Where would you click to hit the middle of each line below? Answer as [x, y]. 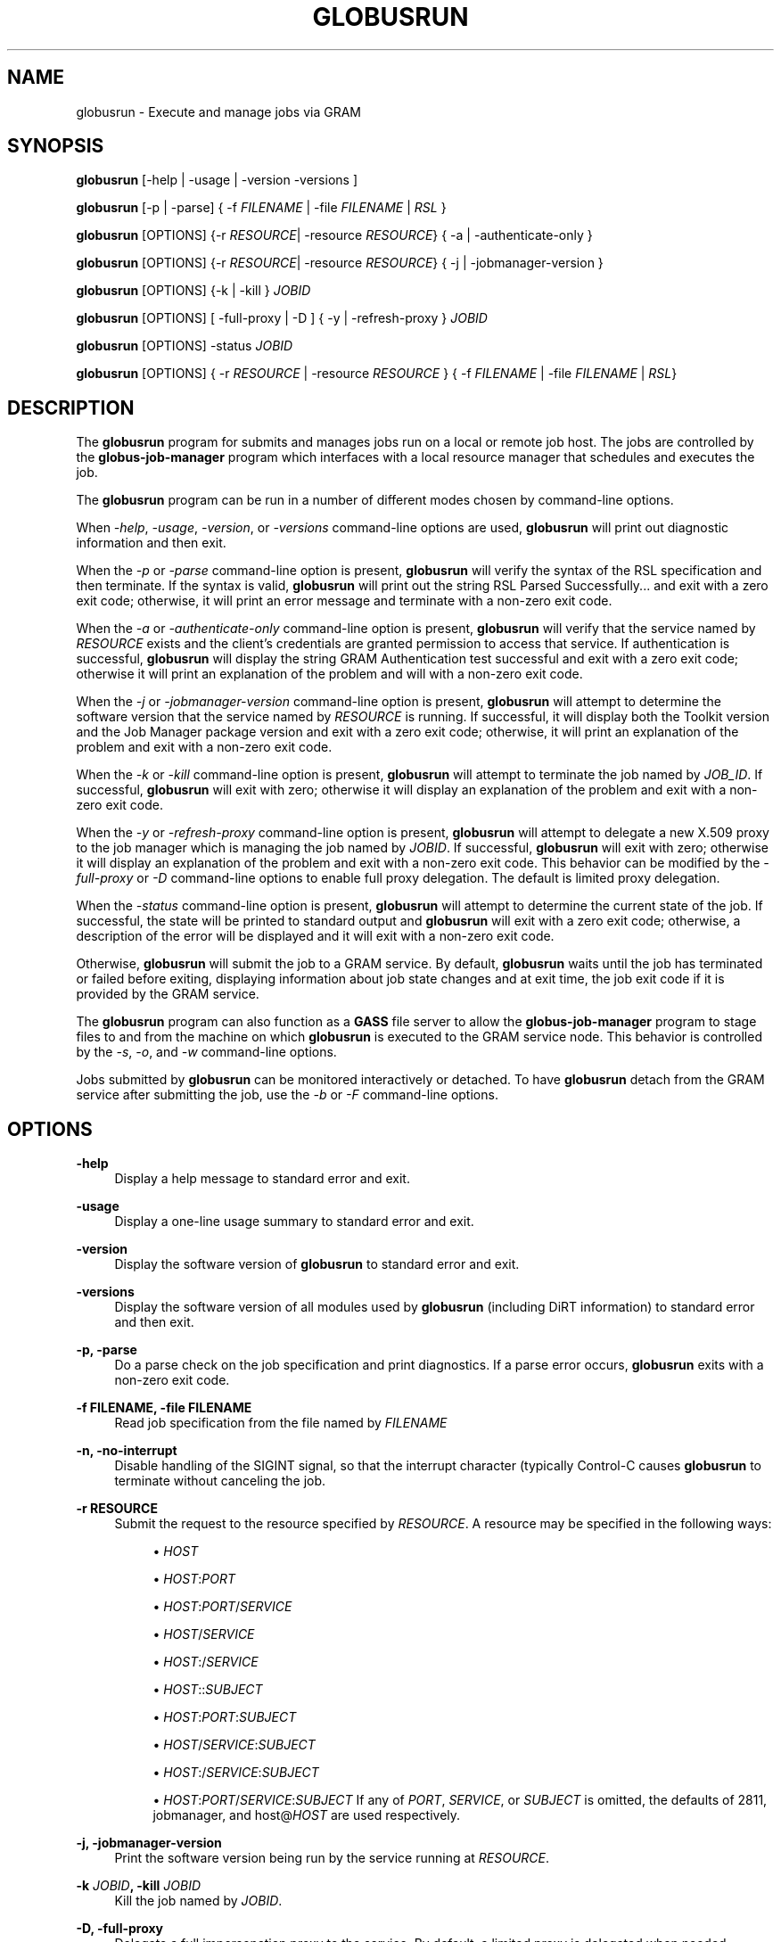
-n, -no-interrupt [127, 1451]
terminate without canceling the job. [220, 1481]
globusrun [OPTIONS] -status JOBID [185, 346]
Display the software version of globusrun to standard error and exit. [317, 1264]
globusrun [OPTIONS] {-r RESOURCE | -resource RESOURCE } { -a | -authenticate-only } [334, 235]
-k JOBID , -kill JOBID [138, 1886]
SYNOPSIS [56, 146]
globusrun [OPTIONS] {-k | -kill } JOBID [193, 291]
